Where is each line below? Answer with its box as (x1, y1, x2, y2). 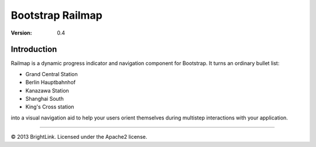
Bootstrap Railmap (11, 9, 102, 22)
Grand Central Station (25, 70, 78, 77)
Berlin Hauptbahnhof (25, 79, 76, 86)
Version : (11, 29, 32, 36)
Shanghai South (25, 95, 64, 102)
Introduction (11, 45, 57, 54)
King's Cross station (25, 103, 74, 111)
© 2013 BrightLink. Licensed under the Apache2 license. (11, 134, 147, 141)
